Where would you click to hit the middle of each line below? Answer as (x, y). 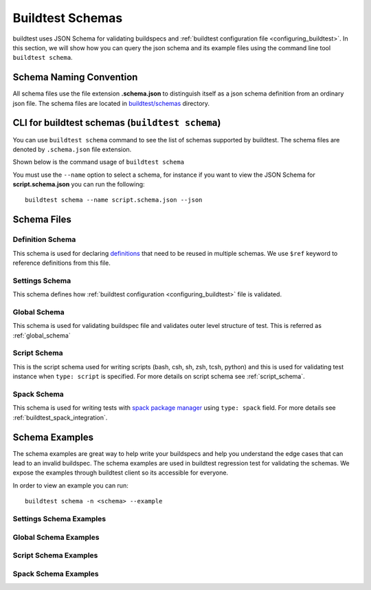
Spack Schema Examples (56, 573)
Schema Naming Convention (75, 77)
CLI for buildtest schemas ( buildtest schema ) (117, 123)
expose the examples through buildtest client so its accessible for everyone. (121, 473)
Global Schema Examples (56, 537)
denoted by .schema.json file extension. (72, 149)
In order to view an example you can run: (70, 485)
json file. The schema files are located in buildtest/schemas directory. (111, 103)
